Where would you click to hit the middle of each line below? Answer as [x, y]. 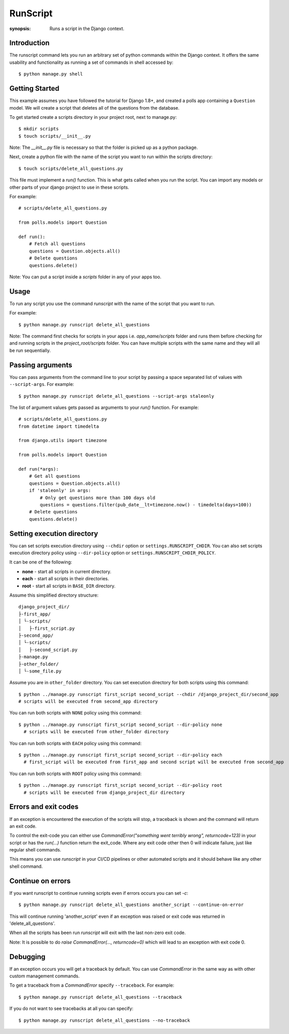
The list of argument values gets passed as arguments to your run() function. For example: [104, 407]
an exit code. [23, 826]
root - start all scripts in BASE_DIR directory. [69, 586]
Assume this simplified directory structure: [54, 595]
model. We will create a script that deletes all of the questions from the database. [95, 108]
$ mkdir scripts [39, 129]
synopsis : [20, 29]
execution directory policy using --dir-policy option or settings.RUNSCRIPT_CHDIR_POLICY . [113, 553]
